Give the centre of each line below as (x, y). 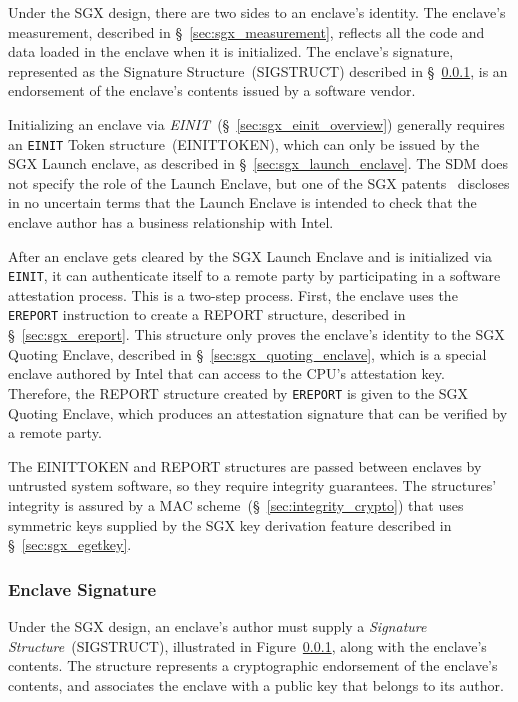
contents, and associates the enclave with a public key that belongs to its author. (256, 684)
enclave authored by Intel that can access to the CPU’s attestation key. (226, 373)
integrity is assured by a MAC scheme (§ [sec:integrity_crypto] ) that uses (236, 504)
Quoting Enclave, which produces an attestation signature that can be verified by (258, 412)
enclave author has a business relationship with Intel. (171, 222)
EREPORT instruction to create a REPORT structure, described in (207, 314)
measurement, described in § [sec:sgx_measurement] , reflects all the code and (246, 31)
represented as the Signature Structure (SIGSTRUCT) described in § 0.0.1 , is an (258, 70)
